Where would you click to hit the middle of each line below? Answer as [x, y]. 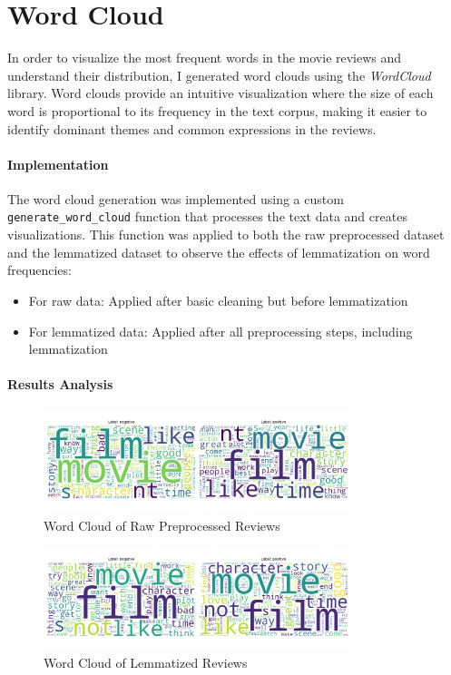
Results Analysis [60, 384]
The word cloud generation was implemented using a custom [176, 198]
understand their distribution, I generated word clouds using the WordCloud [219, 75]
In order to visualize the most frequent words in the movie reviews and [205, 58]
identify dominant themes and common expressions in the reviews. [192, 128]
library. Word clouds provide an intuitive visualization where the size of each [221, 93]
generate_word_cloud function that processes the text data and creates [207, 216]
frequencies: [39, 270]
